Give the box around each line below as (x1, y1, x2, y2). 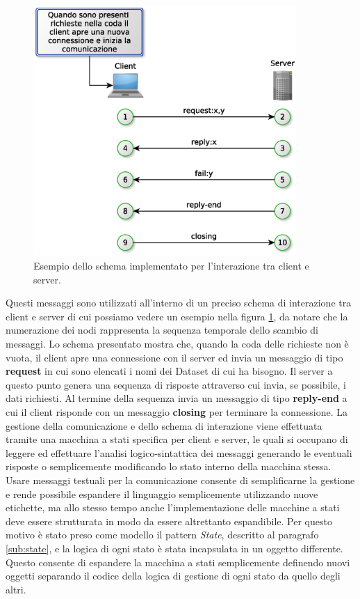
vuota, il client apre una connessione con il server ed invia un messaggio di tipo (6, 350, 343, 364)
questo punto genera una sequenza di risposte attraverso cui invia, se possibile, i (6, 377, 346, 391)
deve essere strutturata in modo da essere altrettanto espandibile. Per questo (6, 513, 332, 528)
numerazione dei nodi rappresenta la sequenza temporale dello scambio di (6, 322, 318, 337)
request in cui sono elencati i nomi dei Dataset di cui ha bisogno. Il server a (6, 364, 333, 378)
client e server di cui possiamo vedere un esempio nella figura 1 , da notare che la (6, 309, 348, 323)
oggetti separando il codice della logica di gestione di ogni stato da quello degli (6, 568, 341, 583)
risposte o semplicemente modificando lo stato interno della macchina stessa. (6, 459, 332, 474)
